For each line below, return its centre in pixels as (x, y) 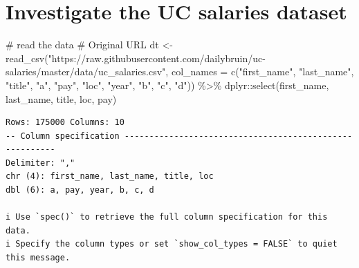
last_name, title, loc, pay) (61, 98)
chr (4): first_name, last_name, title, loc (110, 176)
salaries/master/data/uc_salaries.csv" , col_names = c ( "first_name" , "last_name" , (180, 71)
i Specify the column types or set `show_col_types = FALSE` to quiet (172, 244)
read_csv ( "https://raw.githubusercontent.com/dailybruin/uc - (136, 58)
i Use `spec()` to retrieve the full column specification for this (167, 217)
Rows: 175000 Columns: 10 (65, 123)
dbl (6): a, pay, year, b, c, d (80, 190)
